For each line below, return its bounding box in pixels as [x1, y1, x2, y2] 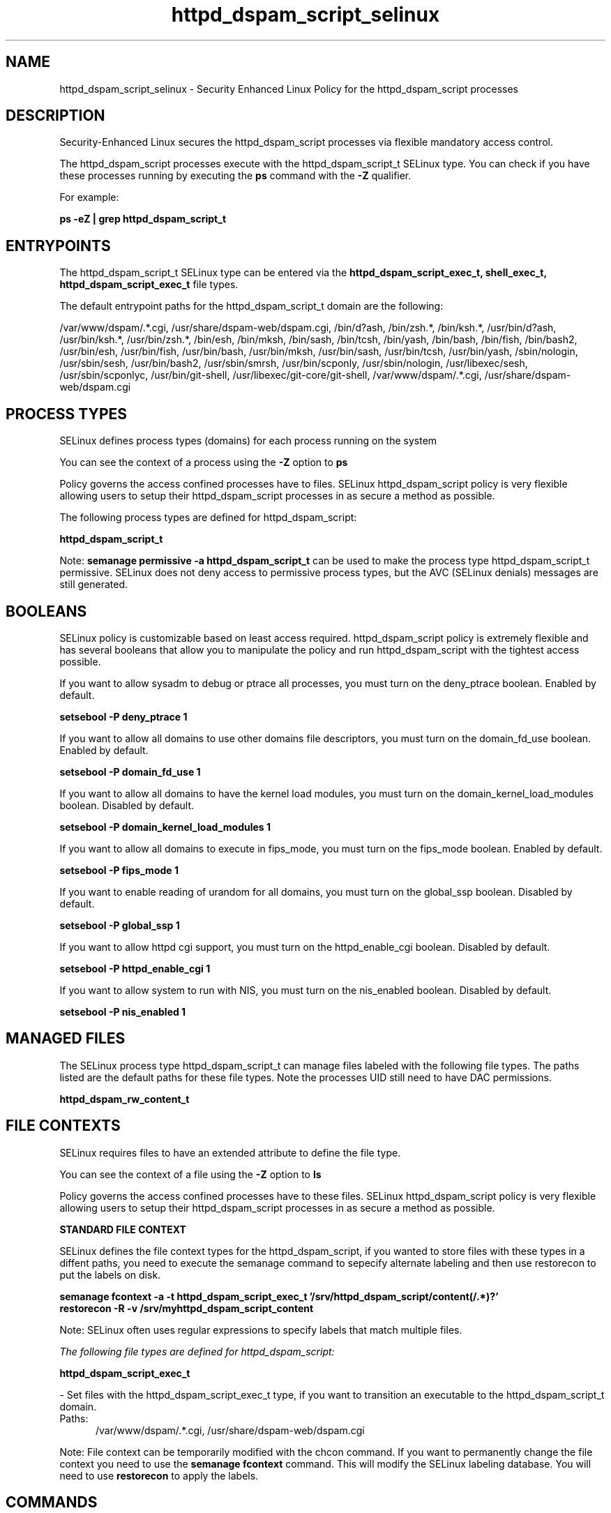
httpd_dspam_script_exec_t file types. [59, 278, 239, 291]
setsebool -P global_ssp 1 [59, 919, 180, 931]
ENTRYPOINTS [6, 236, 111, 255]
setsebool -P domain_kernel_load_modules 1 [59, 820, 271, 833]
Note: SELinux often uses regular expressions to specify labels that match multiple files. [59, 1323, 462, 1336]
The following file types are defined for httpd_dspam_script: [59, 1345, 335, 1357]
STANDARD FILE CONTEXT [59, 1223, 186, 1235]
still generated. [59, 578, 128, 591]
